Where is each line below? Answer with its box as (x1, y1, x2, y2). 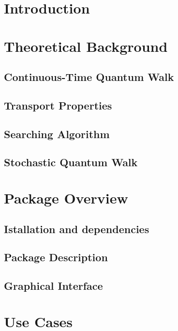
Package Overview (4, 188, 128, 208)
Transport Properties (4, 97, 112, 112)
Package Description (4, 250, 108, 265)
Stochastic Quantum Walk (4, 155, 138, 170)
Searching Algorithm (4, 126, 110, 141)
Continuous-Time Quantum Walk (4, 69, 174, 84)
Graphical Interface (4, 278, 103, 293)
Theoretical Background (4, 36, 168, 56)
